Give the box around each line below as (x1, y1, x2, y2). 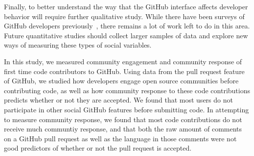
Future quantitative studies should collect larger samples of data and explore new (4, 30, 248, 40)
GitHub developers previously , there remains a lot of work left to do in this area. (4, 21, 250, 31)
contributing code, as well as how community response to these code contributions (4, 85, 250, 95)
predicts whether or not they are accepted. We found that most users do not (4, 95, 233, 105)
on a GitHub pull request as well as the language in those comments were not (4, 133, 237, 143)
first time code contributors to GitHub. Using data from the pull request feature (4, 66, 245, 76)
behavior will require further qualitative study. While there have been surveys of (4, 11, 245, 21)
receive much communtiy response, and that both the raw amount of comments (4, 124, 242, 134)
